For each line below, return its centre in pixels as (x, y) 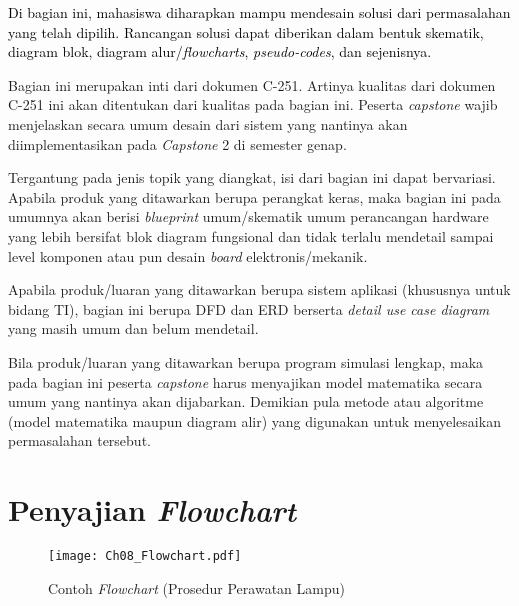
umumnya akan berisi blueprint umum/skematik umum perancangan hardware (248, 216)
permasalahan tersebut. (79, 440)
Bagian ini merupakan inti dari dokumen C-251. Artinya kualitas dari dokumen (252, 84)
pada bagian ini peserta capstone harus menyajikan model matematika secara (245, 381)
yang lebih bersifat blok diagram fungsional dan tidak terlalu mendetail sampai (251, 235)
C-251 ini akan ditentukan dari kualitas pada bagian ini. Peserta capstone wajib (253, 104)
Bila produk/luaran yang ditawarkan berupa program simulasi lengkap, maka (246, 361)
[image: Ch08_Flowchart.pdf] (145, 556)
